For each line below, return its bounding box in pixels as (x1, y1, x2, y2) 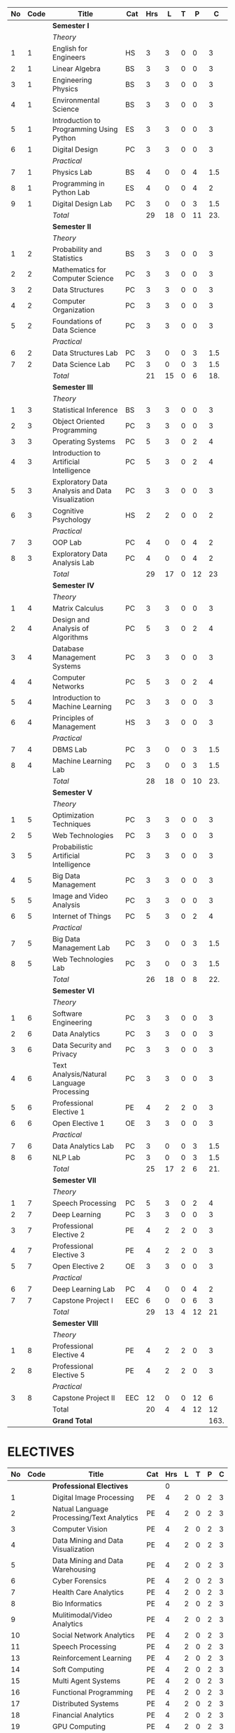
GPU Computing (52, 1721, 106, 1731)
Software (52, 1009, 83, 1018)
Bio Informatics (52, 1598, 103, 1608)
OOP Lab (52, 538, 83, 547)
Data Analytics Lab (52, 1141, 114, 1150)
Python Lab (52, 187, 90, 197)
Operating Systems (52, 437, 115, 446)
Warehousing (52, 1565, 97, 1574)
